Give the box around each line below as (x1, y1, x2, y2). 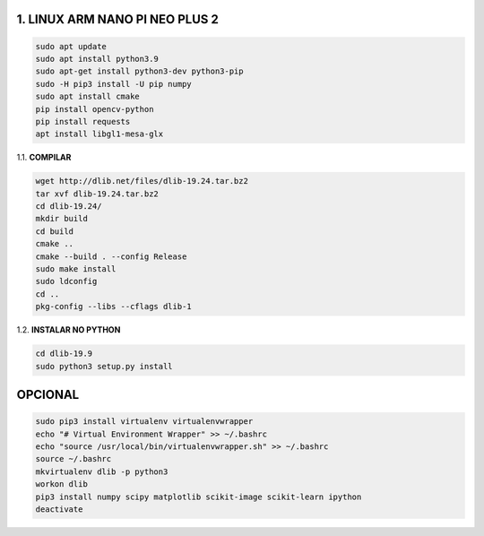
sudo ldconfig (35, 276, 98, 287)
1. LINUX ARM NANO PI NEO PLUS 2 (16, 12, 220, 27)
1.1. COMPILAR (16, 152, 72, 163)
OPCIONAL (16, 386, 80, 402)
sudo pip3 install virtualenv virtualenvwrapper (35, 417, 254, 427)
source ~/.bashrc (35, 454, 112, 464)
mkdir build (35, 213, 89, 224)
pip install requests (35, 117, 131, 126)
